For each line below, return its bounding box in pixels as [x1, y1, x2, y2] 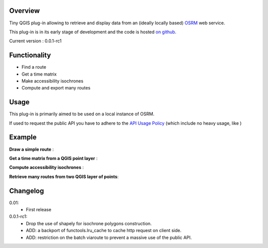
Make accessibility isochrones [21, 78, 84, 84]
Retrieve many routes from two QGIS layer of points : [9, 173, 119, 179]
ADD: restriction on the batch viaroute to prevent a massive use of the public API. [26, 234, 192, 241]
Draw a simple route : [9, 146, 54, 152]
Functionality [9, 51, 51, 60]
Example [9, 133, 37, 142]
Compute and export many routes [21, 85, 91, 91]
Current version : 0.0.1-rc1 [9, 38, 62, 44]
